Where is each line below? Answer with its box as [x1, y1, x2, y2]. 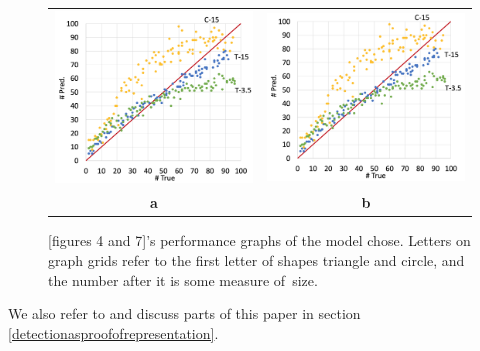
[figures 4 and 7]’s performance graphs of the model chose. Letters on [48, 230, 471, 251]
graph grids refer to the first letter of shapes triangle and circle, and [48, 249, 465, 270]
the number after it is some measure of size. [48, 269, 318, 290]
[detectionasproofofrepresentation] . [8, 322, 219, 343]
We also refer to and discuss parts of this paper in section [8, 303, 361, 324]
